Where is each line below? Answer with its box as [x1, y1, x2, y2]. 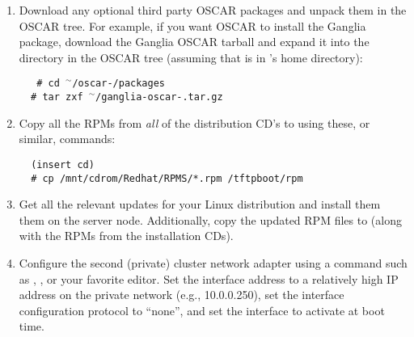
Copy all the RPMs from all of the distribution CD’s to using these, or [19, 114, 370, 131]
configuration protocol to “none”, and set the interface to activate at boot [19, 301, 385, 318]
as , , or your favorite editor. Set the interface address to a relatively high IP [19, 270, 399, 287]
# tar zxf [31, 91, 83, 103]
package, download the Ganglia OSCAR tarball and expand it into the [19, 33, 370, 50]
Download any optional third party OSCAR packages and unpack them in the [19, 2, 407, 18]
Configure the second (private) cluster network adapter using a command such [19, 254, 408, 271]
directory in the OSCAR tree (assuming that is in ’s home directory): [19, 48, 363, 65]
